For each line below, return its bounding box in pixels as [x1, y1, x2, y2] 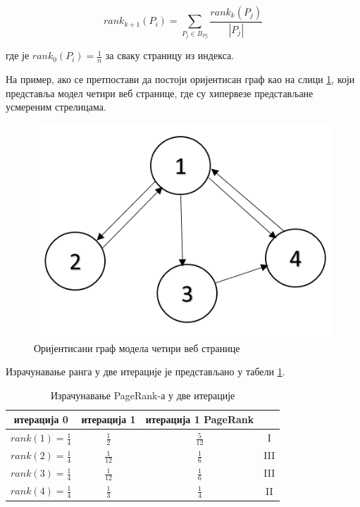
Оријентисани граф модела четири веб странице [34, 340, 240, 355]
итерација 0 [13, 412, 68, 427]
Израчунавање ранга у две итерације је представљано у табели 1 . [6, 364, 285, 379]
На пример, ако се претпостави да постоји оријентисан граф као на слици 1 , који [6, 72, 355, 87]
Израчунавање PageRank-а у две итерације [50, 387, 235, 402]
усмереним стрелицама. [6, 99, 106, 114]
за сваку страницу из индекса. [105, 48, 235, 63]
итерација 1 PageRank [145, 412, 254, 427]
